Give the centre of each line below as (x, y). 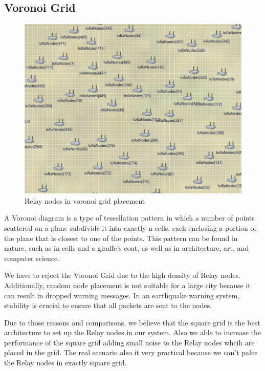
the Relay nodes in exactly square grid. (65, 363)
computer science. (32, 258)
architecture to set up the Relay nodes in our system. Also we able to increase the (133, 332)
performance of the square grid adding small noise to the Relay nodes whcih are (129, 342)
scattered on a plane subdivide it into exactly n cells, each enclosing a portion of (130, 227)
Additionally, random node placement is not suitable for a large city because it (127, 285)
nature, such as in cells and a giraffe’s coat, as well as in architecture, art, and (127, 248)
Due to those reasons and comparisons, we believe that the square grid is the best (132, 322)
